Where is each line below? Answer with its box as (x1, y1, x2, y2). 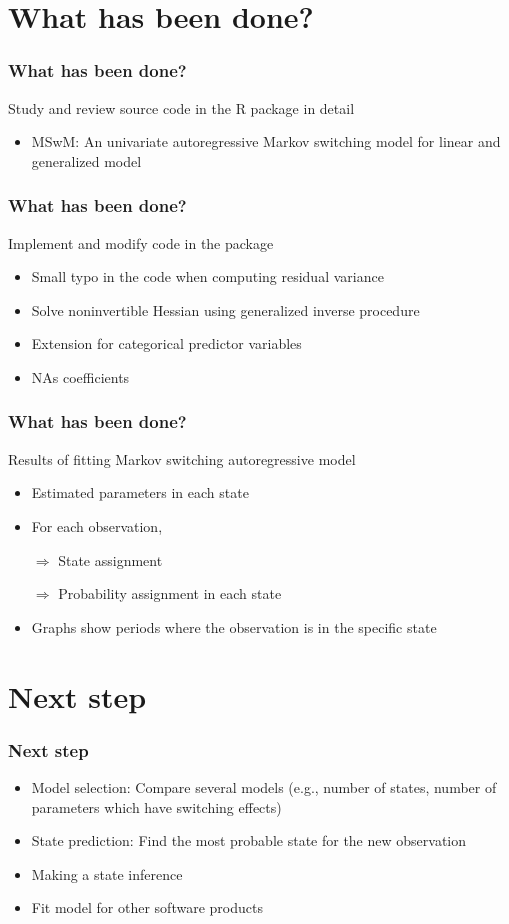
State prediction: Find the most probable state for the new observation (31, 830, 467, 851)
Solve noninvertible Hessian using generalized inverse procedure (31, 299, 420, 320)
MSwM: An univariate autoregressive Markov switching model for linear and (31, 131, 501, 152)
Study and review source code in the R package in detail (8, 97, 355, 118)
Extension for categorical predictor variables (31, 333, 302, 354)
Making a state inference (31, 863, 183, 884)
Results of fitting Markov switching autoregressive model (8, 448, 356, 469)
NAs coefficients (31, 366, 130, 387)
